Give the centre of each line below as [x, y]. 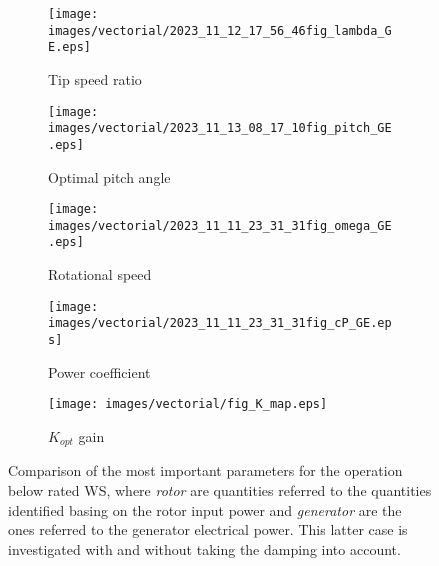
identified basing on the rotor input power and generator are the [205, 509]
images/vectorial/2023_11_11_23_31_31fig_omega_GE [220, 225]
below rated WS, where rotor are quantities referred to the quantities [220, 489]
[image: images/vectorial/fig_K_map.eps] [188, 404]
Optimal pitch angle [109, 176]
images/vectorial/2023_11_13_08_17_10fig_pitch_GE [220, 128]
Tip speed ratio [95, 78]
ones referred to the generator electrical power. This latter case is [208, 529]
